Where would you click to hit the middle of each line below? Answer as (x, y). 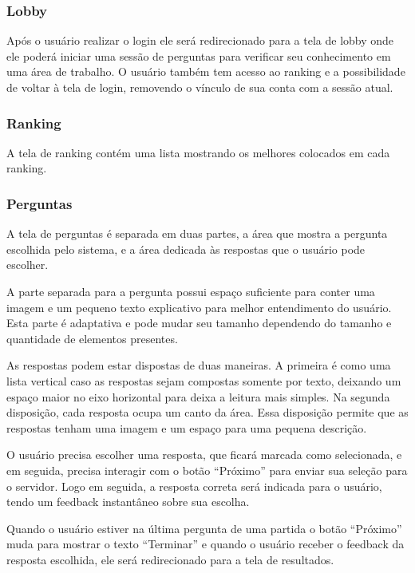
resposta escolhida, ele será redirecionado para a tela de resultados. (170, 559)
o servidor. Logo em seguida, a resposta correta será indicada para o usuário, (194, 486)
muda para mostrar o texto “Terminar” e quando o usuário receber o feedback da (206, 544)
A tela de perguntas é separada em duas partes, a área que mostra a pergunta (197, 233)
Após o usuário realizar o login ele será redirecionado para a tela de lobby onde (200, 40)
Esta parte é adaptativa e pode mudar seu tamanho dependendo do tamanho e (199, 323)
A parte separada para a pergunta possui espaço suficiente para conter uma (191, 291)
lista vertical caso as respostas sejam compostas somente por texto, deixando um (204, 380)
